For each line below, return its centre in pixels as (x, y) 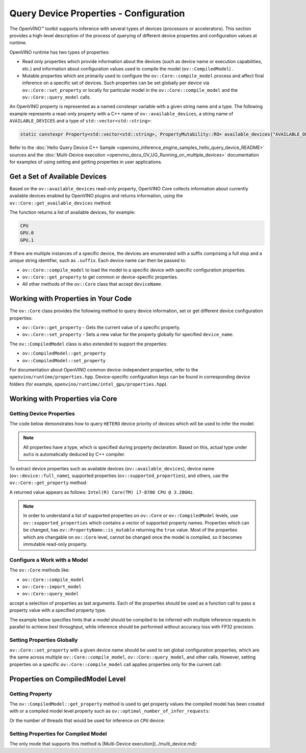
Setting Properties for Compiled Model (58, 734)
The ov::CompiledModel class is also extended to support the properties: (88, 344)
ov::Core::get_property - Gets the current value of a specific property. (101, 328)
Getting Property (31, 694)
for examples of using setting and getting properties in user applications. (86, 162)
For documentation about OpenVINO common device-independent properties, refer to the (104, 370)
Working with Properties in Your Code (71, 299)
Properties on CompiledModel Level (68, 679)
